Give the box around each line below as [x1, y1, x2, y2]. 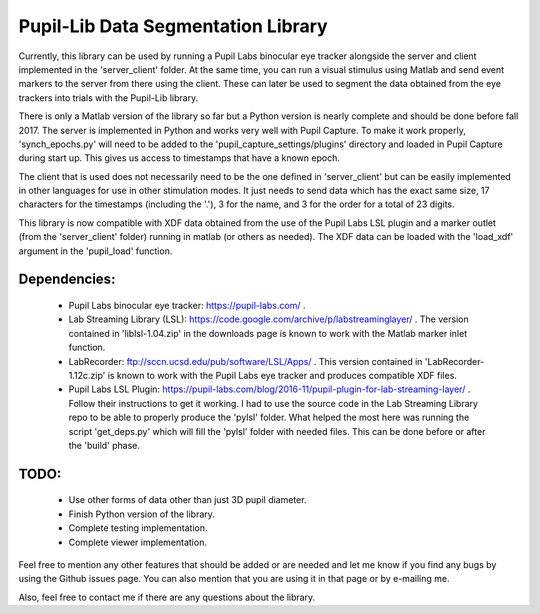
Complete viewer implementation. [68, 536, 207, 548]
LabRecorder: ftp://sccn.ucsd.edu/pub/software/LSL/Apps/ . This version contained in [68, 355, 423, 367]
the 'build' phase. [68, 439, 140, 451]
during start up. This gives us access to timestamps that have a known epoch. [18, 152, 340, 164]
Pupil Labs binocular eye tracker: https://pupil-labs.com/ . [68, 300, 306, 312]
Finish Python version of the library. [68, 508, 215, 520]
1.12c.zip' [68, 369, 106, 381]
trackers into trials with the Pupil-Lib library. [18, 91, 199, 104]
